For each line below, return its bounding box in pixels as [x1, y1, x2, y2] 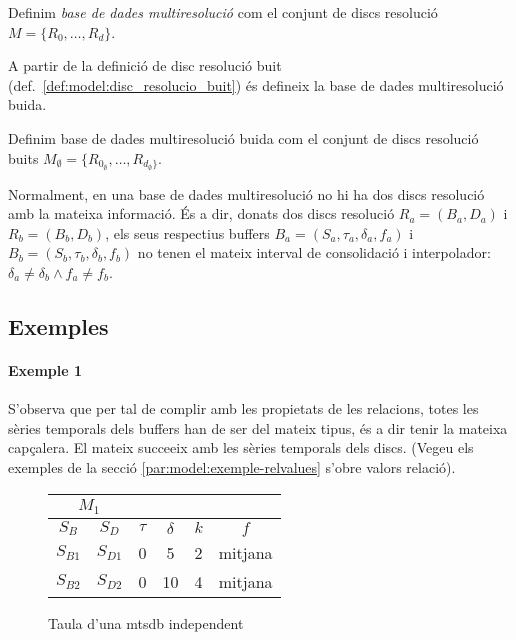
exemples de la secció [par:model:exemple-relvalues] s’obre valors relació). [8, 456, 456, 477]
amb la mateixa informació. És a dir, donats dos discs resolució [8, 203, 395, 224]
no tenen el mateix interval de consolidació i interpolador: [137, 242, 491, 263]
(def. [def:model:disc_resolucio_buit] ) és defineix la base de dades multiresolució [8, 74, 504, 95]
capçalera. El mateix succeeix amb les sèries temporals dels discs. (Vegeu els [8, 437, 474, 458]
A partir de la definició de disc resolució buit [8, 55, 282, 76]
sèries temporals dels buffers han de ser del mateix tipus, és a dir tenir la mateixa [8, 417, 508, 438]
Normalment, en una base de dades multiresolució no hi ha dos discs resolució [8, 183, 485, 204]
